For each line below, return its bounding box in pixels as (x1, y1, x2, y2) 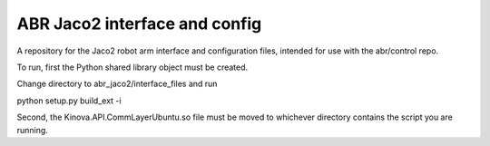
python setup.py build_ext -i (16, 95, 122, 106)
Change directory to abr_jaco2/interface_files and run (16, 78, 218, 90)
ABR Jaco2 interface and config (16, 14, 262, 34)
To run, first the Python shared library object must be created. (16, 62, 249, 73)
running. (16, 124, 49, 135)
